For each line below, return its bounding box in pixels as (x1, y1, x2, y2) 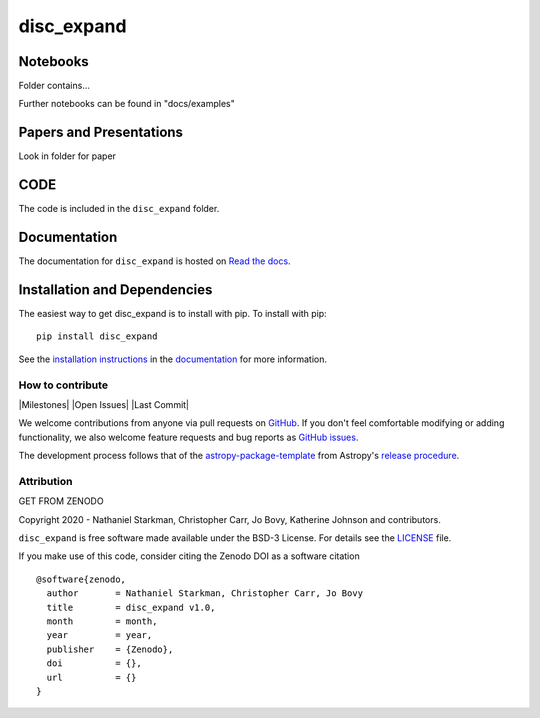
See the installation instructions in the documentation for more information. (18, 353, 328, 365)
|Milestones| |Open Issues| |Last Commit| (18, 399, 190, 410)
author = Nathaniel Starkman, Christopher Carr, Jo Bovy (46, 588, 364, 599)
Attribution (18, 474, 73, 488)
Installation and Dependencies (18, 281, 213, 298)
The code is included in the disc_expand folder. (18, 203, 220, 215)
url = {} (46, 671, 137, 683)
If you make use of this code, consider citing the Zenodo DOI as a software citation (18, 550, 360, 562)
